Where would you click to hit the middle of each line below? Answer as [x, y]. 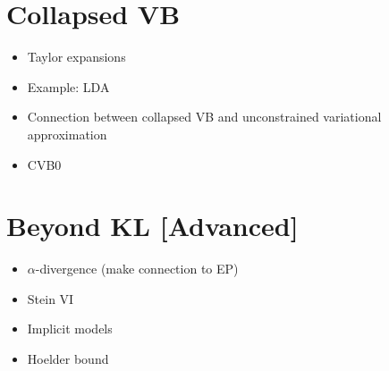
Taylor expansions [76, 57]
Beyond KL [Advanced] [152, 226]
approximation [67, 134]
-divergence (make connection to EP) [137, 269]
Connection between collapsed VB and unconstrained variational [204, 117]
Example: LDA [68, 86]
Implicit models [70, 329]
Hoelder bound [68, 358]
